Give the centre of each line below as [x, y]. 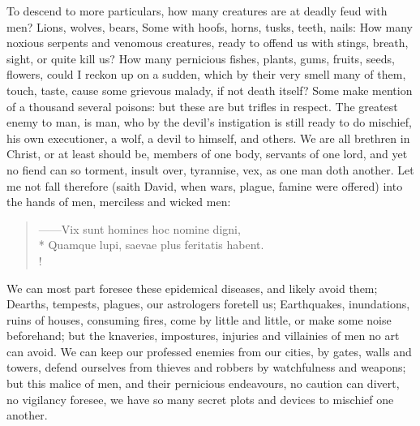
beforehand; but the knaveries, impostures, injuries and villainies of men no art [203, 336]
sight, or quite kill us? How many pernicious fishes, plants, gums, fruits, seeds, [201, 58]
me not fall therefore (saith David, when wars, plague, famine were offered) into [205, 185]
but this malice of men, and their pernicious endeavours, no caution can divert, [203, 383]
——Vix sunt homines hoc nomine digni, [139, 228]
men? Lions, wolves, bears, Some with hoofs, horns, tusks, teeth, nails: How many [210, 26]
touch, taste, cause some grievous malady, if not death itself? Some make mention [210, 90]
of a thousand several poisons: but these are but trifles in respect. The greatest [202, 106]
